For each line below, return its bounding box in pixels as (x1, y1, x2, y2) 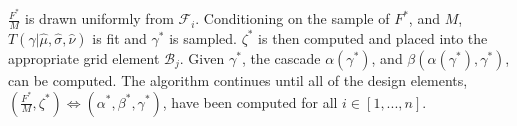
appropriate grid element (8, 47, 160, 68)
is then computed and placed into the (258, 27, 488, 48)
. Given (179, 47, 225, 68)
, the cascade (241, 47, 321, 68)
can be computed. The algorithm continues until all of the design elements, (8, 69, 468, 90)
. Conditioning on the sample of (195, 8, 390, 29)
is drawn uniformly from (25, 8, 174, 29)
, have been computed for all (162, 91, 338, 112)
